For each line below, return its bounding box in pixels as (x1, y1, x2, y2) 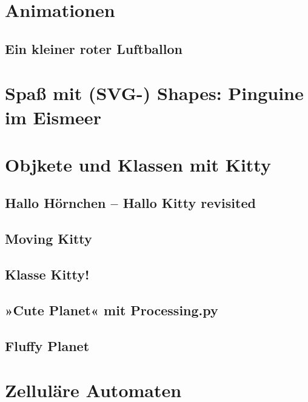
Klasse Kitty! (5, 265, 90, 284)
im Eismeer (5, 104, 101, 129)
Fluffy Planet (5, 336, 90, 355)
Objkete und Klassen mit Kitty (5, 152, 271, 176)
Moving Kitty (5, 229, 92, 248)
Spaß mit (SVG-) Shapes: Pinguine (5, 81, 304, 106)
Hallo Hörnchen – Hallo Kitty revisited (5, 193, 256, 212)
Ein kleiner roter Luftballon (5, 39, 182, 58)
